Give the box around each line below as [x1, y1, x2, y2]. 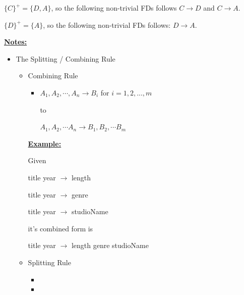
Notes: [4, 36, 27, 47]
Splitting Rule [28, 257, 71, 267]
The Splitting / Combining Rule [16, 53, 115, 64]
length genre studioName [71, 240, 149, 251]
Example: [28, 138, 62, 149]
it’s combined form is [28, 223, 93, 233]
